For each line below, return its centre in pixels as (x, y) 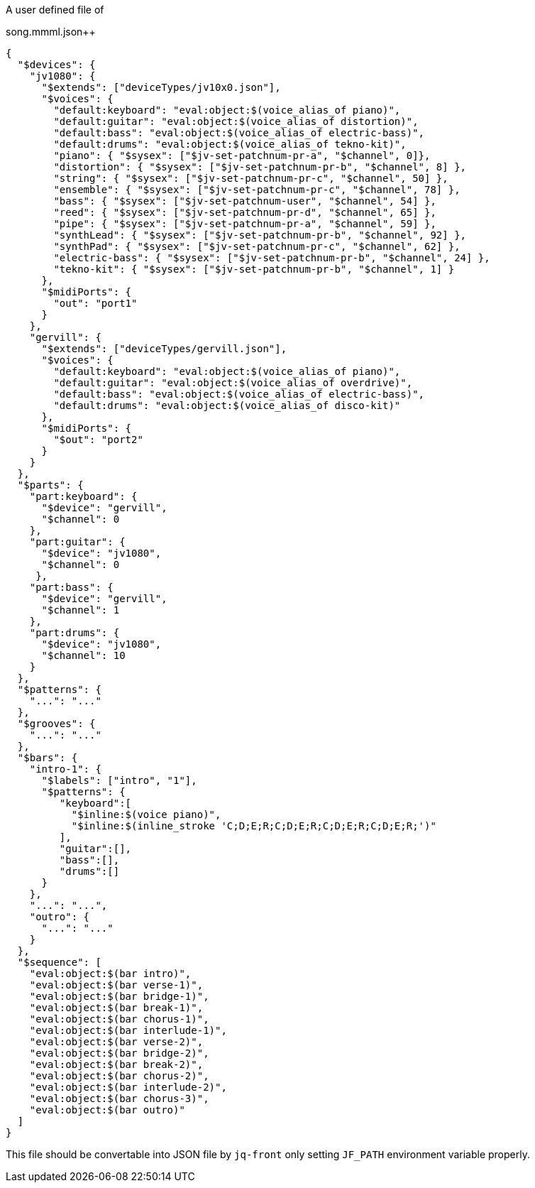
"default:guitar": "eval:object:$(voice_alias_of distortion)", (236, 121)
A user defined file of (55, 10)
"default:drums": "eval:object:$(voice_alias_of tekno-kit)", (230, 144)
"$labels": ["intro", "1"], (119, 780)
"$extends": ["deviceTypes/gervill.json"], (164, 349)
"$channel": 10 (83, 655)
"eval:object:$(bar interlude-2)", (128, 1087)
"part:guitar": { (77, 542)
